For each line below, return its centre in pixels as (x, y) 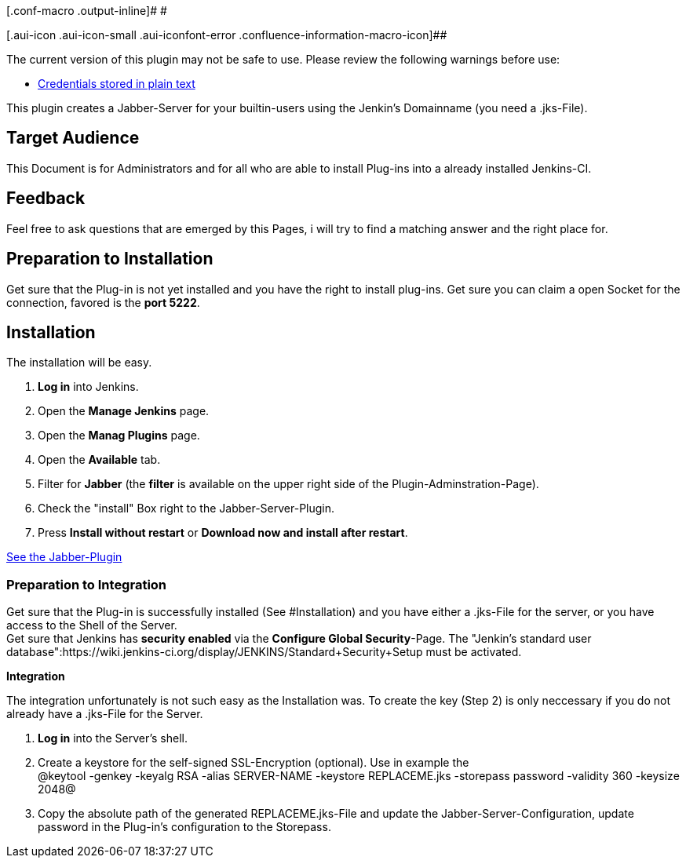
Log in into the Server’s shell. (113, 738)
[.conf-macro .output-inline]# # (87, 11)
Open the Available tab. (99, 460)
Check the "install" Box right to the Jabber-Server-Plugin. (186, 509)
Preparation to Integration (87, 584)
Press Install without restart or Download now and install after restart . (223, 533)
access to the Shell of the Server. (92, 625)
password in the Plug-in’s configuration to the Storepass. (184, 827)
